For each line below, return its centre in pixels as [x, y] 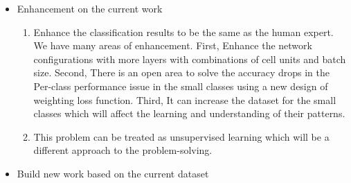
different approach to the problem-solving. [123, 150]
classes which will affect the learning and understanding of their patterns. [189, 113]
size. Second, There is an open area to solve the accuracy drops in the [182, 72]
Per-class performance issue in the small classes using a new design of [181, 86]
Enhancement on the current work [90, 8]
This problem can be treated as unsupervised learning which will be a [181, 136]
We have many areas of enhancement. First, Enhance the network [173, 45]
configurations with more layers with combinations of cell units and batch [190, 59]
